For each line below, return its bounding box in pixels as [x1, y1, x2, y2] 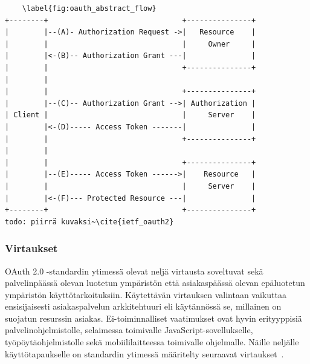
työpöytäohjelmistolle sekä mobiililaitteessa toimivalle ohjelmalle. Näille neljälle [5, 336, 299, 348]
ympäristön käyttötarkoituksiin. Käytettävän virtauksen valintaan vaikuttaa [5, 288, 286, 301]
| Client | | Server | [5, 111, 256, 120]
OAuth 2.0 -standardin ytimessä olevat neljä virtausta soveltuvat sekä [5, 264, 263, 277]
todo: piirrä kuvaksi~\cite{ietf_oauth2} [5, 217, 174, 226]
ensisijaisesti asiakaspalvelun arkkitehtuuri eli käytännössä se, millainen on [5, 300, 282, 313]
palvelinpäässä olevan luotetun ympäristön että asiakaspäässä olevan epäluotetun [5, 276, 305, 289]
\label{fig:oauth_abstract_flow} [22, 4, 157, 13]
